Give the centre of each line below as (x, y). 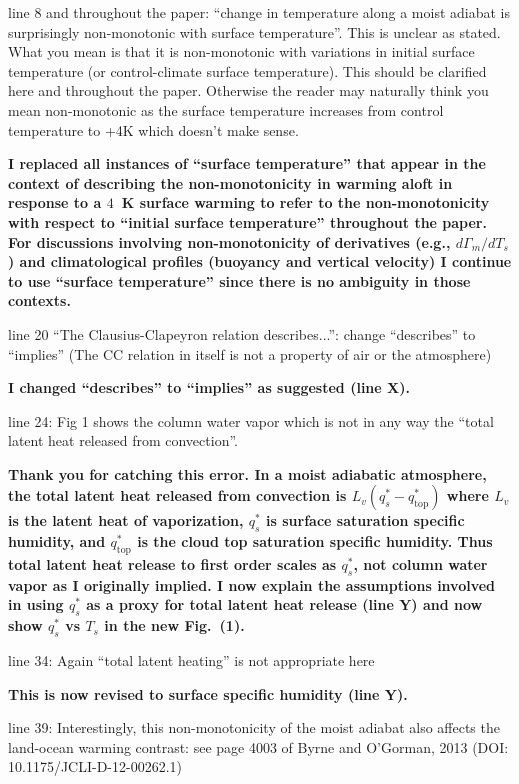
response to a (55, 202)
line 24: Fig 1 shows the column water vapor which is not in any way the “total (251, 420)
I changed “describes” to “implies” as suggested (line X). (209, 387)
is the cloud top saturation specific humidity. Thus (315, 541)
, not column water (420, 564)
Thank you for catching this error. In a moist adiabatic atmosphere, (247, 473)
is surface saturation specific (365, 520)
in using (36, 604)
